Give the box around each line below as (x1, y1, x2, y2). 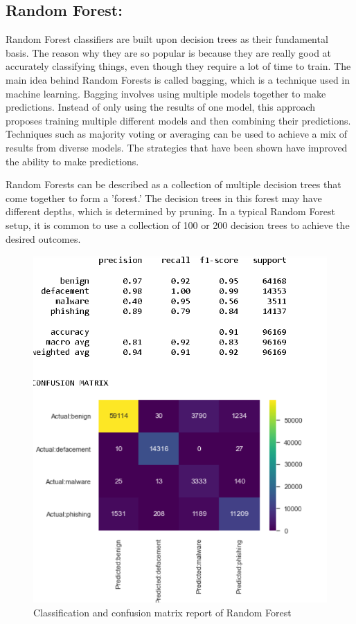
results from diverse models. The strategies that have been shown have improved (6, 140, 348, 154)
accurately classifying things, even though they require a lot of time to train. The (6, 59, 351, 73)
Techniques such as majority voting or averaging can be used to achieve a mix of (6, 127, 348, 141)
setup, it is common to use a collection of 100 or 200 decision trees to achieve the (6, 217, 350, 232)
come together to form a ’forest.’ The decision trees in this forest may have (6, 190, 322, 205)
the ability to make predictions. (6, 154, 139, 168)
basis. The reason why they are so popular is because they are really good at (6, 45, 332, 59)
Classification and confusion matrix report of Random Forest (33, 605, 292, 619)
